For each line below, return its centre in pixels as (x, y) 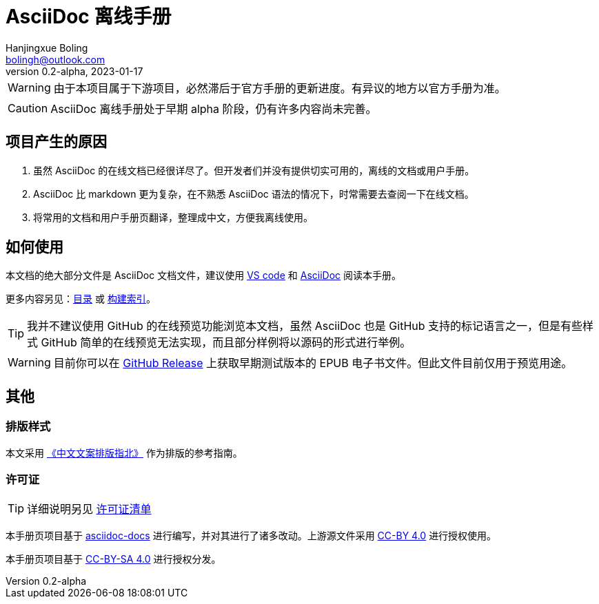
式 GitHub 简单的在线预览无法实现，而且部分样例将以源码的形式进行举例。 (219, 343)
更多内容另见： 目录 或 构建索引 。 (81, 299)
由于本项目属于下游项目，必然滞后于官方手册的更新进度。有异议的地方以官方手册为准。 (280, 88)
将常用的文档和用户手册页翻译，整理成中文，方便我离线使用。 (173, 217)
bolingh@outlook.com (55, 59)
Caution (28, 108)
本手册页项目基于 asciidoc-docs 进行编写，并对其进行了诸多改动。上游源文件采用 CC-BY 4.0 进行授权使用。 (251, 536)
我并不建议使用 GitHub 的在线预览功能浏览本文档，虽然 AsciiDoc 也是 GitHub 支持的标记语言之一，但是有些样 (311, 326)
